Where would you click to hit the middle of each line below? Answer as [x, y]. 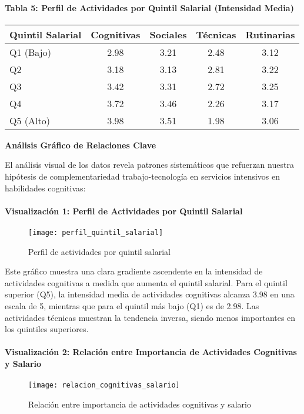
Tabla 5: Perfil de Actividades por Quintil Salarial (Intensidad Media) [149, 7]
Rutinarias [270, 34]
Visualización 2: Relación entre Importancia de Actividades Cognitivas [151, 352]
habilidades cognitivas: [45, 188]
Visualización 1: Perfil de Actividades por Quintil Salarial [124, 211]
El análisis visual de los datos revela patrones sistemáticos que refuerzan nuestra [149, 165]
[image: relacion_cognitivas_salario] [104, 385]
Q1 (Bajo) [30, 52]
